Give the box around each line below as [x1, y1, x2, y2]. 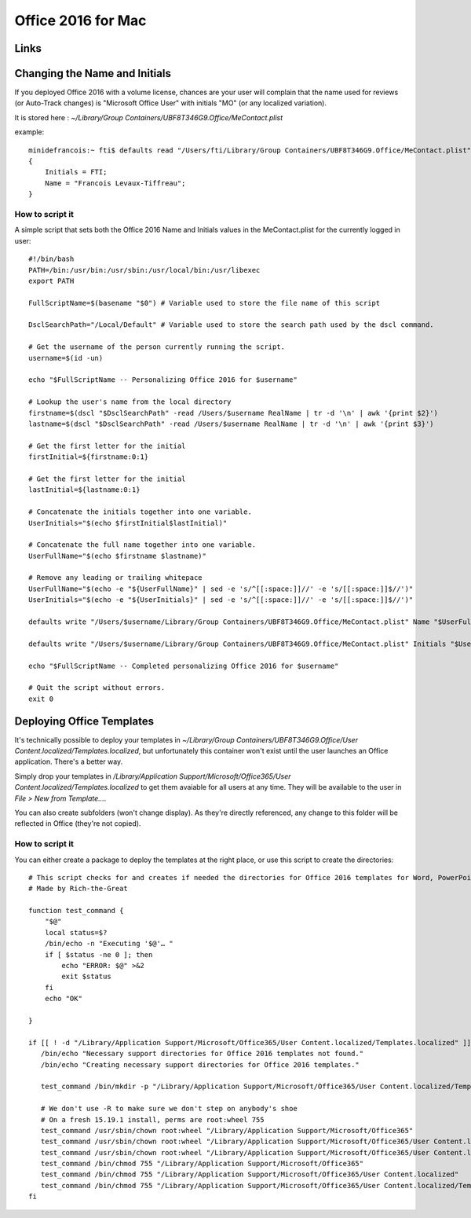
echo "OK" [44, 994, 82, 1003]
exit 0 [28, 694, 54, 703]
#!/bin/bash [28, 255, 75, 263]
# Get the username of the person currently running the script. [28, 343, 286, 351]
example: [14, 127, 45, 137]
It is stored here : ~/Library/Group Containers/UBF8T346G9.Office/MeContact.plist [14, 112, 283, 122]
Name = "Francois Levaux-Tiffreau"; [44, 178, 186, 188]
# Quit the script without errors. [28, 684, 166, 692]
